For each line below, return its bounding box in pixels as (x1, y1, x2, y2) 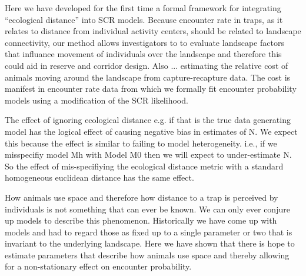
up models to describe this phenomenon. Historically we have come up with (5, 214, 277, 227)
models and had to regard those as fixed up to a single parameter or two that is (5, 225, 292, 238)
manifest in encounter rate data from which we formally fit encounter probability (5, 82, 297, 95)
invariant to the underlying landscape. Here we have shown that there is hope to (5, 237, 295, 250)
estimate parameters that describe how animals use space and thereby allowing (5, 248, 290, 261)
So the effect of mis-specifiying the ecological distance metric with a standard (5, 159, 284, 172)
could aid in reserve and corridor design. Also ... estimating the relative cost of (5, 59, 288, 71)
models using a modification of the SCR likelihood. (5, 94, 188, 106)
